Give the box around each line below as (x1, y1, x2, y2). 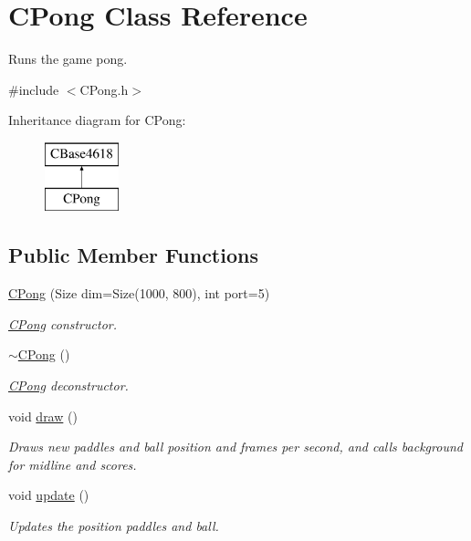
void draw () (8, 406, 78, 425)
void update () (8, 485, 89, 505)
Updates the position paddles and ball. (8, 516, 219, 536)
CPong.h (79, 79, 129, 99)
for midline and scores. (8, 454, 137, 473)
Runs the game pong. (8, 49, 128, 68)
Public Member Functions (8, 241, 258, 269)
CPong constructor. (8, 314, 117, 333)
